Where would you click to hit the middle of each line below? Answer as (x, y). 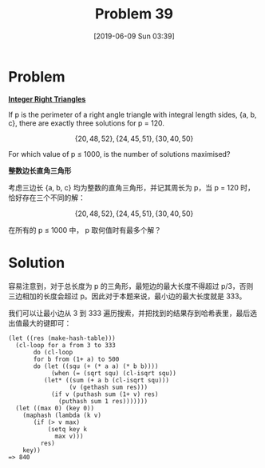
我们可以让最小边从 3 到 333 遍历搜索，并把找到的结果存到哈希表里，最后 (129, 313)
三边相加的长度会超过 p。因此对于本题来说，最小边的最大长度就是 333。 (127, 296)
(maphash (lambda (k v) (62, 415)
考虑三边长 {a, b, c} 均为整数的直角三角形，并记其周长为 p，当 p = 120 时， (132, 187)
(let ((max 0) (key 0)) (55, 408)
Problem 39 (134, 14)
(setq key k (67, 429)
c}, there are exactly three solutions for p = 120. (87, 123)
